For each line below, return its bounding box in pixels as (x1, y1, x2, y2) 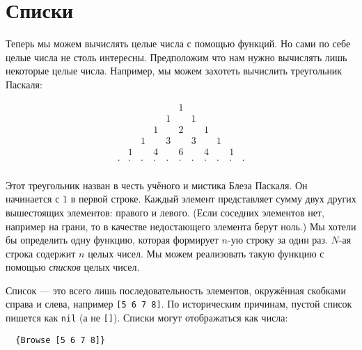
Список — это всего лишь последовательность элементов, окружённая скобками (6, 283, 346, 297)
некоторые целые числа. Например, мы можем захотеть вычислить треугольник (6, 63, 343, 78)
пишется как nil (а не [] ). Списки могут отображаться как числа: (6, 310, 288, 325)
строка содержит (6, 246, 76, 260)
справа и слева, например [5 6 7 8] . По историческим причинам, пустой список (6, 296, 352, 311)
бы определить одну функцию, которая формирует (6, 232, 219, 247)
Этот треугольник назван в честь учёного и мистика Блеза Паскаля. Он (6, 177, 308, 192)
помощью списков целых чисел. (6, 260, 140, 274)
